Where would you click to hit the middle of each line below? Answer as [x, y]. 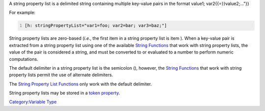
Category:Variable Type [33, 102]
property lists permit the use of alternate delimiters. [61, 75]
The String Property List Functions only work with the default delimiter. [80, 84]
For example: [22, 13]
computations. [24, 59]
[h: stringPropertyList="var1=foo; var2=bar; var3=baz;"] [96, 26]
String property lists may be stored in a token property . [65, 93]
